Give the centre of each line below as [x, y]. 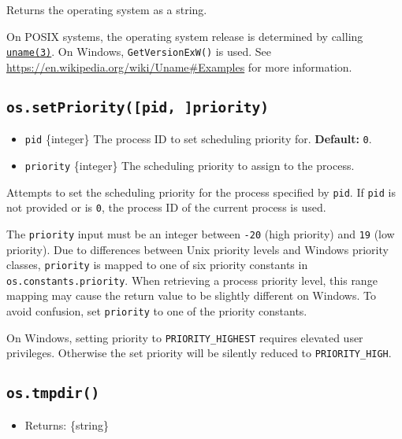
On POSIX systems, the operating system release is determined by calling [185, 36]
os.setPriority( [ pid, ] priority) [138, 107]
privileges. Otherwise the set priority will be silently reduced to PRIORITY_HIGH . [199, 353]
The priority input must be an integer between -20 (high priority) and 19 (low [201, 233]
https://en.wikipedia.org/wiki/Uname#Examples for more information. [179, 66]
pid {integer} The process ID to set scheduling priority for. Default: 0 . [198, 139]
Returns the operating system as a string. [107, 9]
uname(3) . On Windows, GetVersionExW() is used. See [139, 52]
